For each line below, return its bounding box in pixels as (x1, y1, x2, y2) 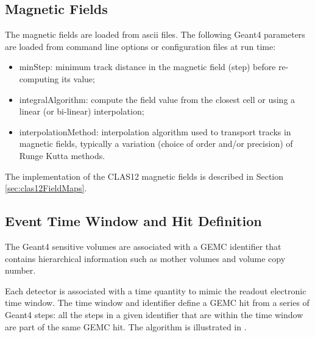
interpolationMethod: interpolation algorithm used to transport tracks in (19, 125, 291, 138)
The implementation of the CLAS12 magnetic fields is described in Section (5, 169, 284, 182)
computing (19, 72, 59, 85)
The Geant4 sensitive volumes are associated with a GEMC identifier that (5, 239, 281, 252)
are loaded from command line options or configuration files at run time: (5, 40, 276, 52)
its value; (62, 72, 95, 85)
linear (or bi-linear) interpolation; (19, 105, 144, 118)
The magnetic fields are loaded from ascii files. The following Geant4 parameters (5, 28, 305, 41)
